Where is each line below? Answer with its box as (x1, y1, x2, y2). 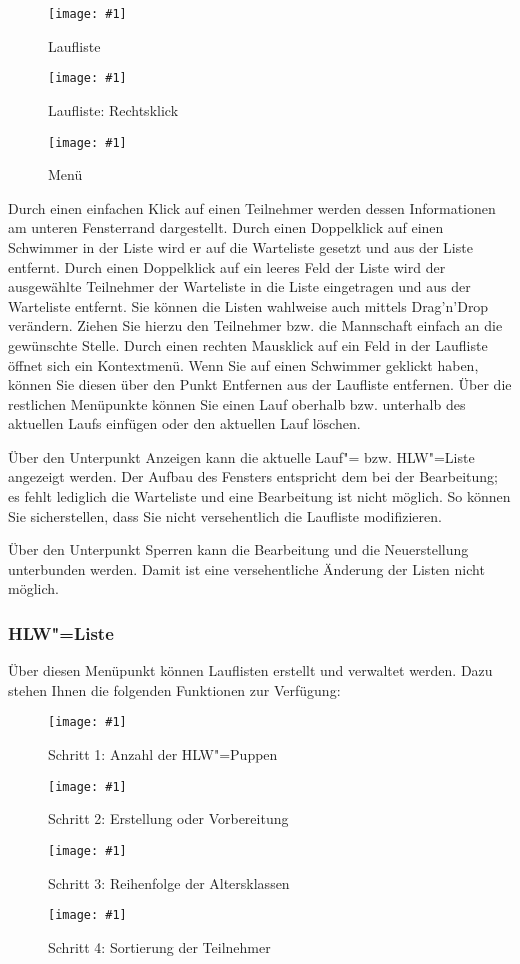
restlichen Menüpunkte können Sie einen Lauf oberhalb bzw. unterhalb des (8, 393, 466, 414)
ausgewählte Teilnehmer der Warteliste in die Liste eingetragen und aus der (8, 276, 471, 297)
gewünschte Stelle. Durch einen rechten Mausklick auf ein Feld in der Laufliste (8, 334, 488, 355)
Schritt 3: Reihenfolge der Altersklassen (48, 872, 290, 893)
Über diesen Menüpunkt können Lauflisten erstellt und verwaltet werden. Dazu (8, 660, 493, 681)
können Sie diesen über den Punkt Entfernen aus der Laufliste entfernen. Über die (8, 374, 512, 395)
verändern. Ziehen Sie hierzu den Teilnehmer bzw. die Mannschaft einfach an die (8, 315, 503, 336)
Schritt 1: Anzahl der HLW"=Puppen (48, 744, 278, 765)
